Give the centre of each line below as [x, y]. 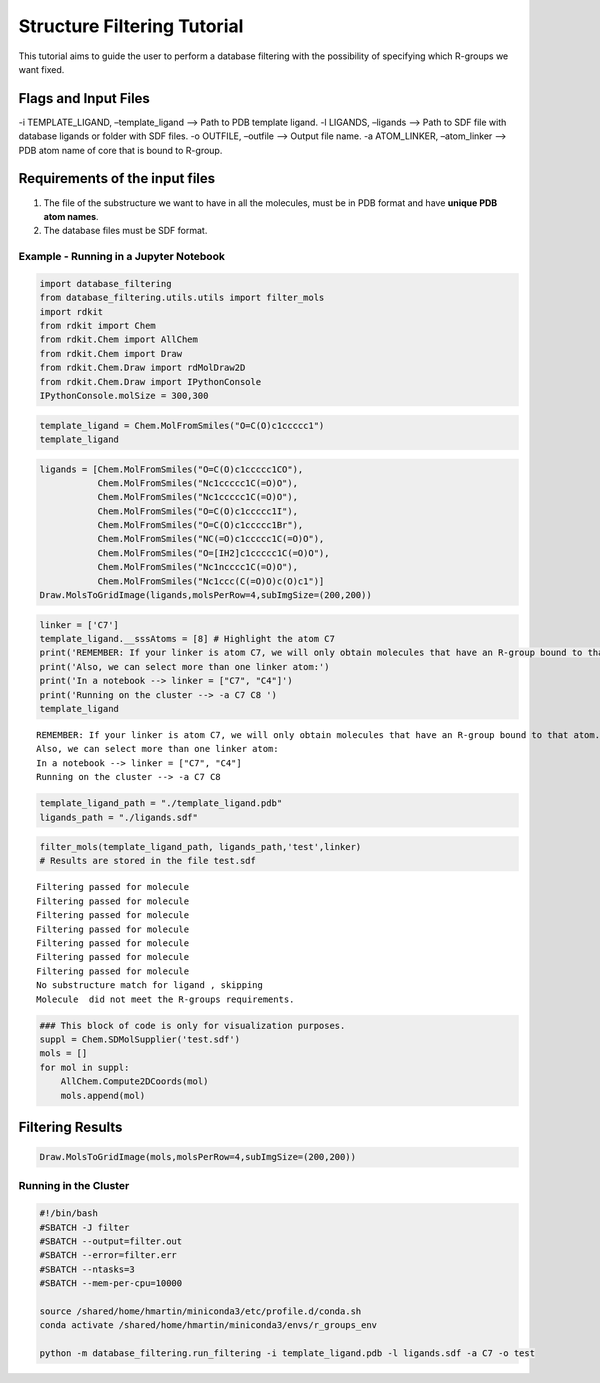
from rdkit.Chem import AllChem [119, 339]
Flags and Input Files [84, 98]
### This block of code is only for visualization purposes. [192, 1025]
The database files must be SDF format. [125, 231]
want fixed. [41, 69]
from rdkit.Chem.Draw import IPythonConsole [150, 381]
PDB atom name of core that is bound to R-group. [120, 150]
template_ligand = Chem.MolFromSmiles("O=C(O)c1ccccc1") [182, 425]
